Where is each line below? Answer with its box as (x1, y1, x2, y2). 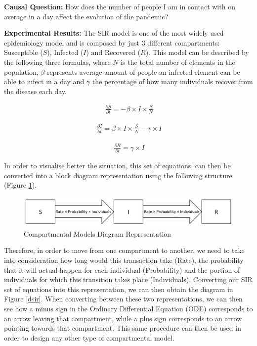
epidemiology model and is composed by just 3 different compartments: (4, 37, 220, 48)
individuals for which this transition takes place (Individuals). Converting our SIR (4, 274, 253, 285)
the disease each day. (4, 86, 67, 96)
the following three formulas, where (4, 56, 111, 67)
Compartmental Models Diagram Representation (24, 228, 171, 239)
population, (4, 66, 39, 77)
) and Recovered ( (86, 47, 141, 57)
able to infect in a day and (4, 76, 85, 87)
